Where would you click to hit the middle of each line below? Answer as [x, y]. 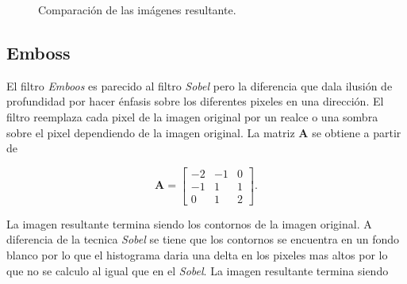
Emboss [38, 52]
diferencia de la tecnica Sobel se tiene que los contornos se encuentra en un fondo [203, 239]
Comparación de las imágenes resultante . [137, 10]
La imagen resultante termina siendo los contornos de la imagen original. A [189, 223]
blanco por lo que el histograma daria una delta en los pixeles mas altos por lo [197, 255]
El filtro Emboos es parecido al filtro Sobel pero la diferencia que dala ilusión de [200, 85]
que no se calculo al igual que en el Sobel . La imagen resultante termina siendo [198, 270]
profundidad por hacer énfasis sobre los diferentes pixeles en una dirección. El [195, 101]
